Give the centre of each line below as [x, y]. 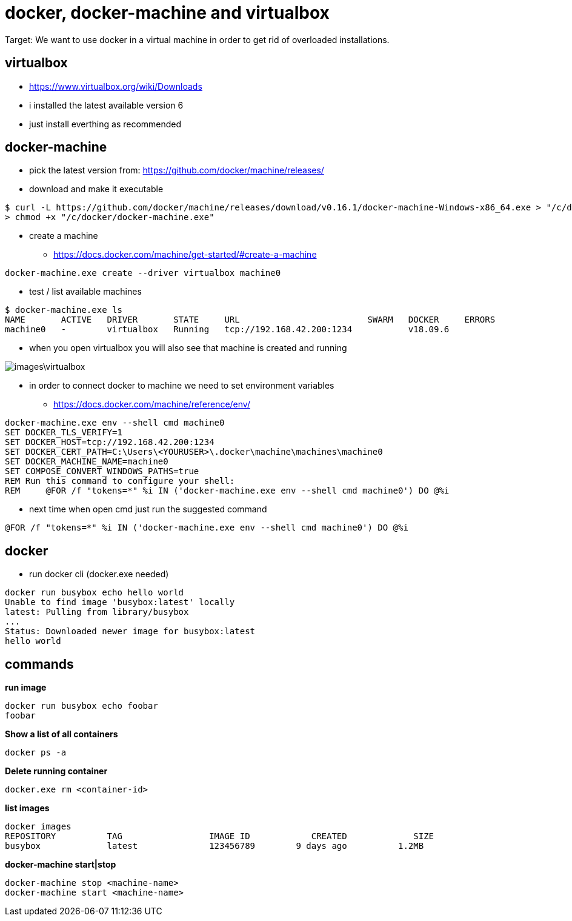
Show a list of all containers [62, 734]
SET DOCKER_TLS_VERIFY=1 [64, 433]
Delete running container [56, 771]
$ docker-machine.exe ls [64, 310]
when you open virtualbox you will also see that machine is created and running [188, 348]
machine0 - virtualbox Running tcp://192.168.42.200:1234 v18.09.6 [227, 330]
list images [27, 808]
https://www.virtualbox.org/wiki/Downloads [116, 86]
